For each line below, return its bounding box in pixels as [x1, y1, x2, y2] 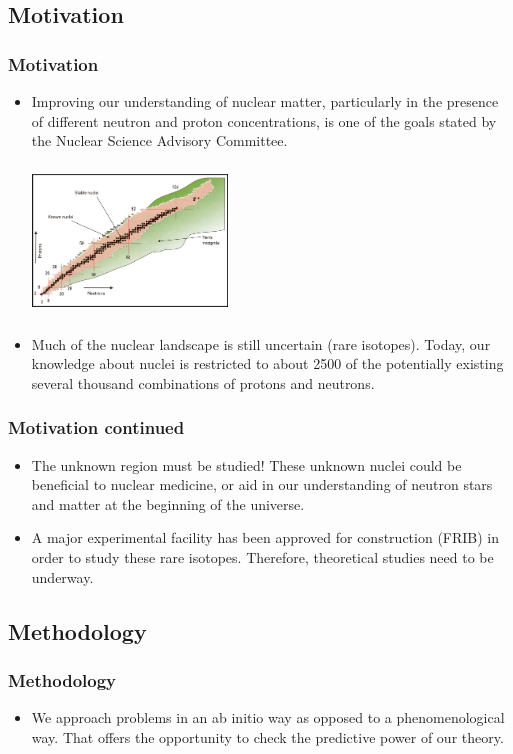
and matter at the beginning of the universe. [31, 493, 305, 514]
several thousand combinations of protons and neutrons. [31, 372, 375, 393]
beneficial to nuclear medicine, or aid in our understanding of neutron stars [31, 474, 493, 495]
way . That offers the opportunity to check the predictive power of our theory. [31, 726, 504, 747]
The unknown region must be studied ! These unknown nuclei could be [31, 454, 462, 475]
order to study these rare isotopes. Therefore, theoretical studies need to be [31, 546, 494, 567]
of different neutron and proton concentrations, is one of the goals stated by [31, 110, 497, 131]
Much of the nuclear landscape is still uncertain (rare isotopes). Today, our [31, 333, 491, 354]
